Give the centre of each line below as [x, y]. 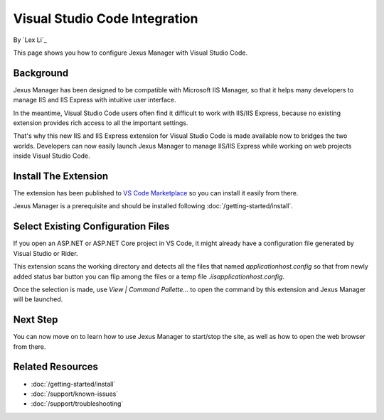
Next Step [36, 320]
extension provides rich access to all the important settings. [101, 123]
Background [41, 73]
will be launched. [38, 299]
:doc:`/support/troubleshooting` [77, 404]
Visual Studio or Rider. [46, 253]
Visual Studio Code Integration [106, 18]
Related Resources [56, 367]
